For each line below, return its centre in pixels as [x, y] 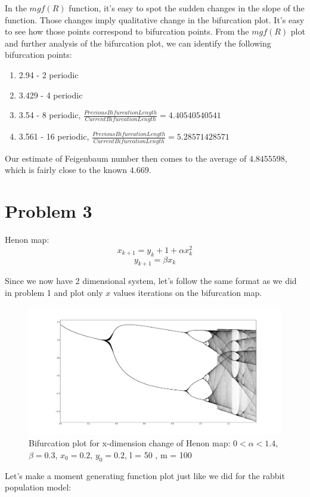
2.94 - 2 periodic [49, 74]
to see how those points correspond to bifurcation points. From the [127, 31]
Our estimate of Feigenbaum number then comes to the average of [126, 158]
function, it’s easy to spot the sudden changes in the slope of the [187, 8]
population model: [38, 487]
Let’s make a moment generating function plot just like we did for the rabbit [145, 475]
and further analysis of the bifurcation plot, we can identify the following [138, 43]
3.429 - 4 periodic [51, 95]
